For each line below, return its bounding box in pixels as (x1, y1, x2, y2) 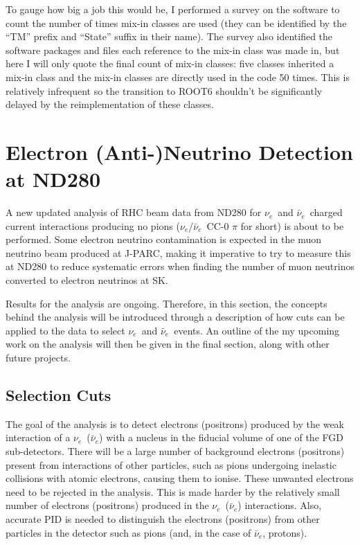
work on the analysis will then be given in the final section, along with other (6, 337, 330, 351)
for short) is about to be (240, 218, 344, 233)
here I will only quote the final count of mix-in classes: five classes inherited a (6, 56, 334, 71)
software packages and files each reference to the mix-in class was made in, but (6, 42, 340, 57)
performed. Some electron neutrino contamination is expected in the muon (6, 232, 322, 247)
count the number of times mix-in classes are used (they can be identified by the (6, 15, 347, 30)
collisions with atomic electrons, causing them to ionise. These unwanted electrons (6, 471, 354, 485)
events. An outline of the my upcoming (174, 323, 340, 337)
